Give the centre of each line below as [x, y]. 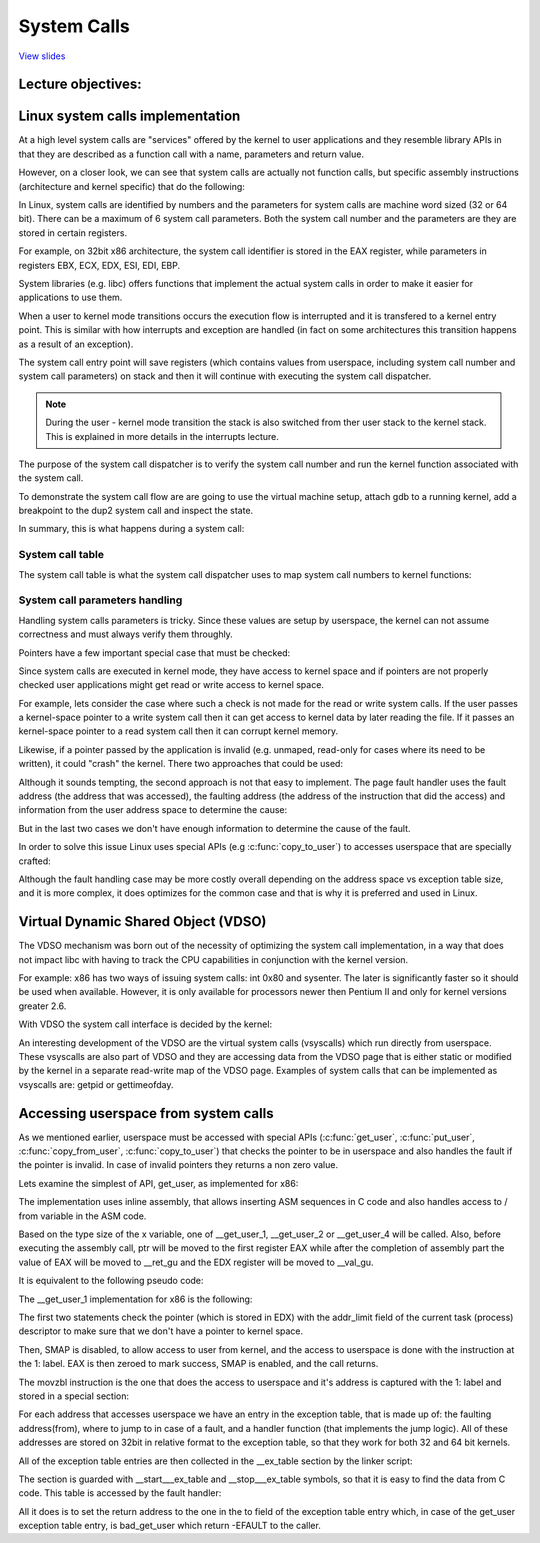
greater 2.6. [42, 1006]
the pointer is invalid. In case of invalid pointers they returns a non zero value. [178, 1165]
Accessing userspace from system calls [146, 1113]
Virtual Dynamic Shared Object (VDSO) [142, 921]
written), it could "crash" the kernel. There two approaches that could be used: [181, 764]
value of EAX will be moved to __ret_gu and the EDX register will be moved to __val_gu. [196, 1262]
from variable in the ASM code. [82, 1216]
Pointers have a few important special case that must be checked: [154, 652]
